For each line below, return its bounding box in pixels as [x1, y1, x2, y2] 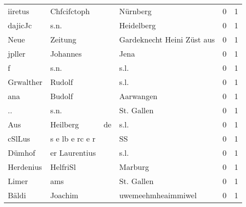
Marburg [119, 161, 149, 172]
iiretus [8, 5, 29, 17]
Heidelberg [119, 20, 156, 31]
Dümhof [8, 147, 36, 158]
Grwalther [8, 76, 42, 87]
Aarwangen [119, 90, 158, 102]
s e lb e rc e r [50, 133, 96, 144]
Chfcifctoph [50, 5, 90, 17]
